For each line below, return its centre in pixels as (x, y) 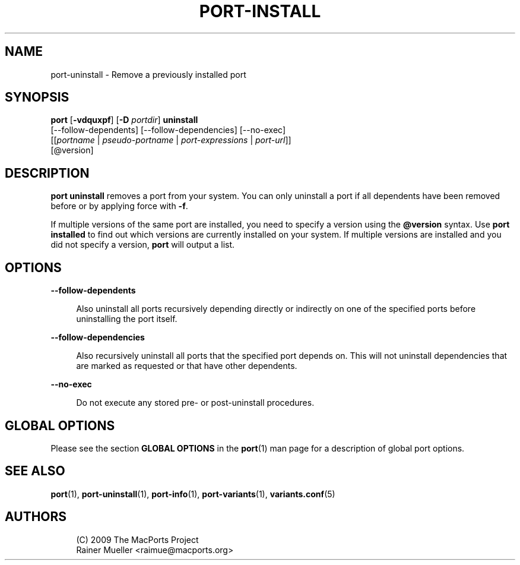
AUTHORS (36, 517)
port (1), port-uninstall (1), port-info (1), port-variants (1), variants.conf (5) (193, 494)
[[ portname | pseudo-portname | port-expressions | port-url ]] (171, 140)
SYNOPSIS (37, 97)
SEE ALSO (35, 471)
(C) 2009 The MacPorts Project (137, 539)
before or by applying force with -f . (119, 206)
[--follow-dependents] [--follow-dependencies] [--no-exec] (168, 130)
